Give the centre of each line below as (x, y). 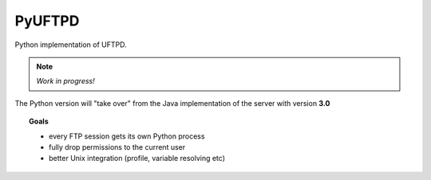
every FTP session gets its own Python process (127, 136)
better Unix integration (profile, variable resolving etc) (137, 158)
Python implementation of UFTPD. (71, 45)
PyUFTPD (47, 21)
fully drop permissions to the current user (117, 147)
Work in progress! (65, 81)
